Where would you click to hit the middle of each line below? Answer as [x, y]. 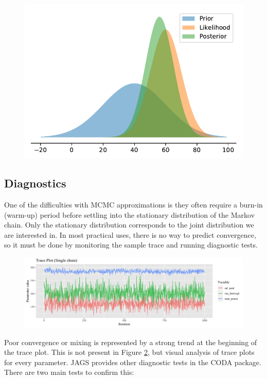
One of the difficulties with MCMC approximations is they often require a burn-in [133, 204]
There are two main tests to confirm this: [69, 372]
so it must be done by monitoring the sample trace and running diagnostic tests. [131, 245]
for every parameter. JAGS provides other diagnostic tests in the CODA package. [133, 362]
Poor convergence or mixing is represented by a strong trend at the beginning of [131, 342]
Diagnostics [35, 183]
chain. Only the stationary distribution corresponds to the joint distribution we [129, 225]
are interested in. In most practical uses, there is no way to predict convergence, [130, 234]
